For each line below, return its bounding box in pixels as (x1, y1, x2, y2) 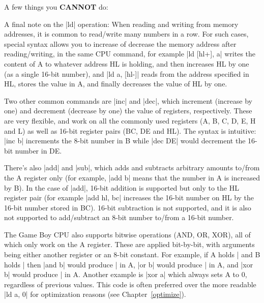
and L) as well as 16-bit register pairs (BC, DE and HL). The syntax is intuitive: (4, 125, 256, 136)
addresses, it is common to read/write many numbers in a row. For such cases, (4, 28, 249, 39)
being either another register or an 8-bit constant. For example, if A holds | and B (4, 249, 260, 260)
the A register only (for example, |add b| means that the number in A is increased (4, 172, 260, 183)
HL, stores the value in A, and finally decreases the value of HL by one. (4, 78, 227, 89)
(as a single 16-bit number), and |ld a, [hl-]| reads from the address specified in (4, 68, 249, 79)
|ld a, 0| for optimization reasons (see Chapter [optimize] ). (4, 289, 186, 299)
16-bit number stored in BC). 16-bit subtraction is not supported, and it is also (4, 202, 251, 213)
